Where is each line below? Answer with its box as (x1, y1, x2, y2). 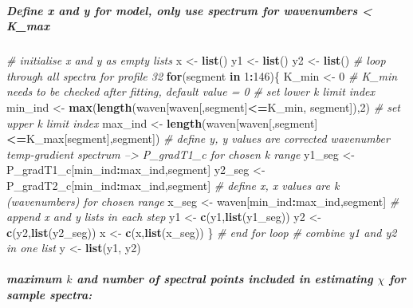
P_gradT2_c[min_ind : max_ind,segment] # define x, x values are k (6, 176, 340, 193)
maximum (6, 270, 62, 287)
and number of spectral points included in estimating (77, 270, 373, 287)
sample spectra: (6, 286, 92, 303)
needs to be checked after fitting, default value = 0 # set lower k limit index (6, 83, 376, 100)
